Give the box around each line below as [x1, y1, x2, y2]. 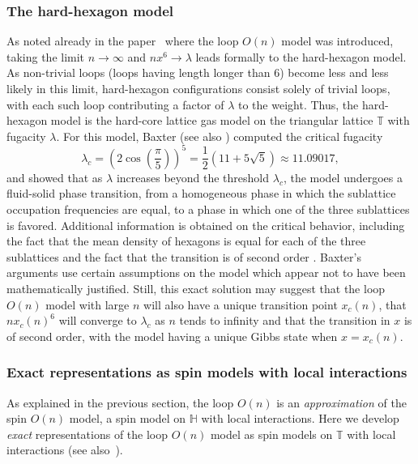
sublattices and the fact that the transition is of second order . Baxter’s [6, 248, 361, 265]
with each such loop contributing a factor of [6, 96, 224, 113]
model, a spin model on [69, 410, 186, 427]
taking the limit [6, 48, 85, 65]
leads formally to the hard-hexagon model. [195, 48, 407, 65]
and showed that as [6, 168, 103, 185]
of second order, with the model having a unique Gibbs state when [6, 327, 338, 344]
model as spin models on [210, 425, 333, 442]
